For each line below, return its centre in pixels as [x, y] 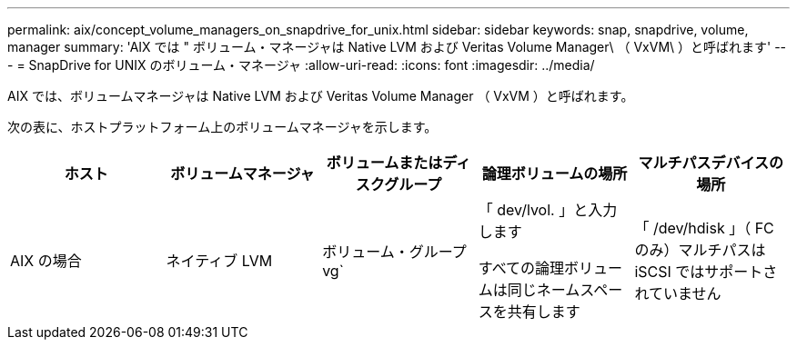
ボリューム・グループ [394, 252]
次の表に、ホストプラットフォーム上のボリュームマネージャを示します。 [222, 127]
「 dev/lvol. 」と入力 [548, 210]
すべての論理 [521, 268]
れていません [678, 293]
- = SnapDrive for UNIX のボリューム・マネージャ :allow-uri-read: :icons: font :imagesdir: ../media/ [301, 65]
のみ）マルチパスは [700, 250]
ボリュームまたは [384, 163]
